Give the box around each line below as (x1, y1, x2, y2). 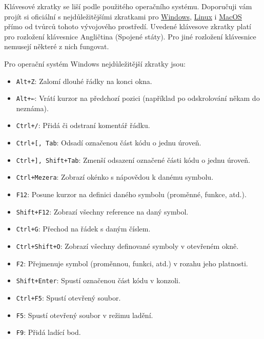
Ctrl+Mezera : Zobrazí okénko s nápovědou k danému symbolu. (16, 172, 214, 182)
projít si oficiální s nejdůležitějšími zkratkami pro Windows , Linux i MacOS (4, 11, 242, 22)
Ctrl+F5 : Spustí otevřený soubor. (16, 292, 121, 303)
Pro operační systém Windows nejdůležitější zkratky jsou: (4, 58, 186, 69)
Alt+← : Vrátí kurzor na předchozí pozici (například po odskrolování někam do (16, 93, 260, 103)
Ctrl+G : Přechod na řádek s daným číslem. (16, 223, 151, 234)
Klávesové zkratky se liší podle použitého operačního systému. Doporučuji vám (4, 1, 252, 11)
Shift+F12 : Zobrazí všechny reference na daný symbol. (16, 206, 189, 217)
